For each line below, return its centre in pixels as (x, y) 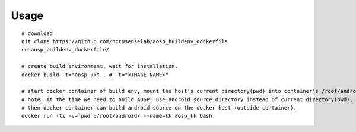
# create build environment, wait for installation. (100, 66)
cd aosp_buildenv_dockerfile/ (66, 50)
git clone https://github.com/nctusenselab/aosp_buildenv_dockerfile (125, 41)
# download (37, 33)
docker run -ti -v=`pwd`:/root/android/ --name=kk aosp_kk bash (117, 116)
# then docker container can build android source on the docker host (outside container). (159, 108)
